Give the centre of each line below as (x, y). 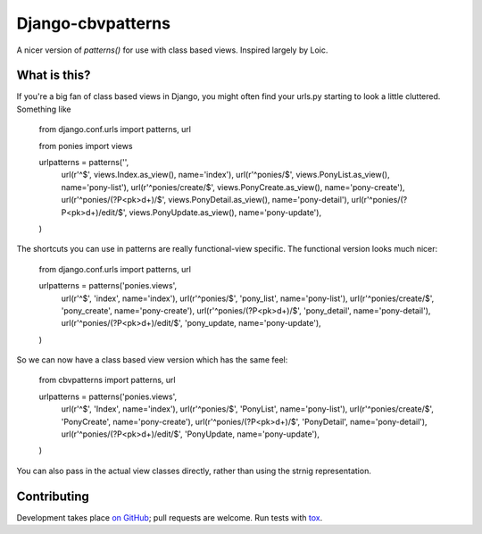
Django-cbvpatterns (94, 23)
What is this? (54, 75)
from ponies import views (86, 146)
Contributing (53, 496)
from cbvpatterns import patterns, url (107, 380)
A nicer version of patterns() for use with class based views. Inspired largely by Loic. (172, 50)
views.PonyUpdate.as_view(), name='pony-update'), (225, 212)
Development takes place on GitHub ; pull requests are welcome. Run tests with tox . (170, 517)
